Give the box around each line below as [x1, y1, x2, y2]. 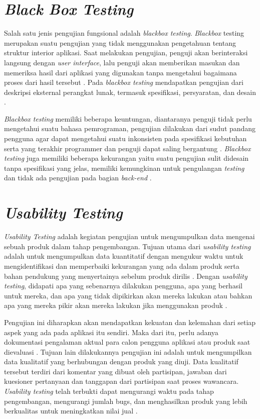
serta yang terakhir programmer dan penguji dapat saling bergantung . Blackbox [4, 143, 251, 153]
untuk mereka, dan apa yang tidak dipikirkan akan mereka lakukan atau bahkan [4, 290, 252, 300]
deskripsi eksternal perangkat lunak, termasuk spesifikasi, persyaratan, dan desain [4, 86, 256, 97]
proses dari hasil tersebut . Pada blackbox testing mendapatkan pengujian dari [4, 77, 243, 87]
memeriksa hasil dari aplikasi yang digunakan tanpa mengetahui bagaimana [4, 67, 237, 77]
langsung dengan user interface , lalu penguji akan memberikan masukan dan [4, 57, 240, 67]
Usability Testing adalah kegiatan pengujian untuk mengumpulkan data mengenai [4, 231, 255, 242]
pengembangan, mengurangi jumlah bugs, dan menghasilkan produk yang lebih [4, 395, 247, 406]
